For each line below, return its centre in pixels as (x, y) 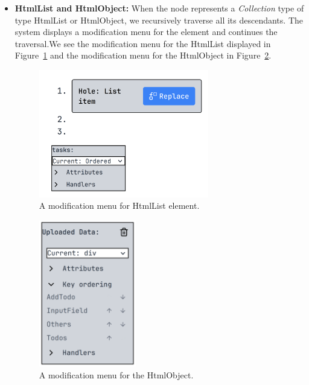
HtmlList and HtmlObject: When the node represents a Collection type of (159, 8)
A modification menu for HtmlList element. (119, 205)
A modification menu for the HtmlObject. (116, 374)
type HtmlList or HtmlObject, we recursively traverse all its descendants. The (159, 20)
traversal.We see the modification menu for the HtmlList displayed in (143, 43)
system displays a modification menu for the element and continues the (146, 32)
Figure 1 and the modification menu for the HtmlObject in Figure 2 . (143, 55)
